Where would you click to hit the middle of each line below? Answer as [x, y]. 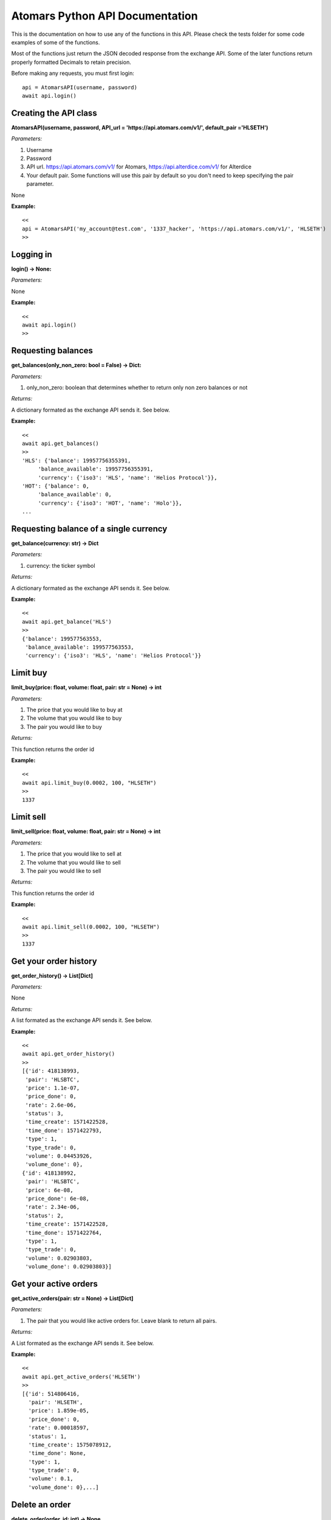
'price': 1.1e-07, [53, 1088]
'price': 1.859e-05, [59, 1411]
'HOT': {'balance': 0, [56, 486]
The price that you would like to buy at [74, 710]
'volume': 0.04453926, [59, 1156]
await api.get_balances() [61, 443]
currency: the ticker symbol [61, 565]
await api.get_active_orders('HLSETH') [81, 1377]
